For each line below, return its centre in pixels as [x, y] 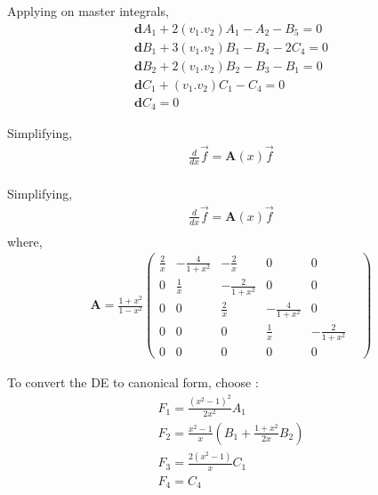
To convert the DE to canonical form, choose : [133, 382]
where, [25, 241]
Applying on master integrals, [88, 11]
